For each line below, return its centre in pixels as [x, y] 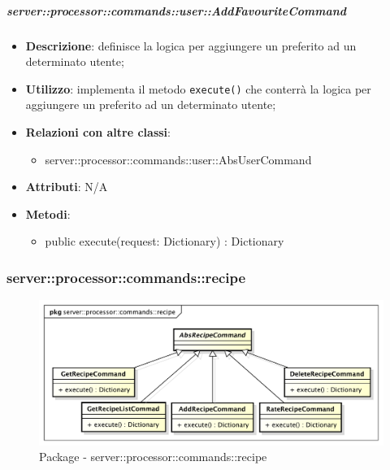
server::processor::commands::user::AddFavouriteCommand [177, 10]
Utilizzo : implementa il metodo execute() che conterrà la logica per [198, 88]
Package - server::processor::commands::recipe [153, 457]
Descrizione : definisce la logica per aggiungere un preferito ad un [191, 45]
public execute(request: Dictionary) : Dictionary [165, 241]
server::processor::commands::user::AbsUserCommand [178, 159]
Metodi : [48, 213]
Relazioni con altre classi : [98, 132]
